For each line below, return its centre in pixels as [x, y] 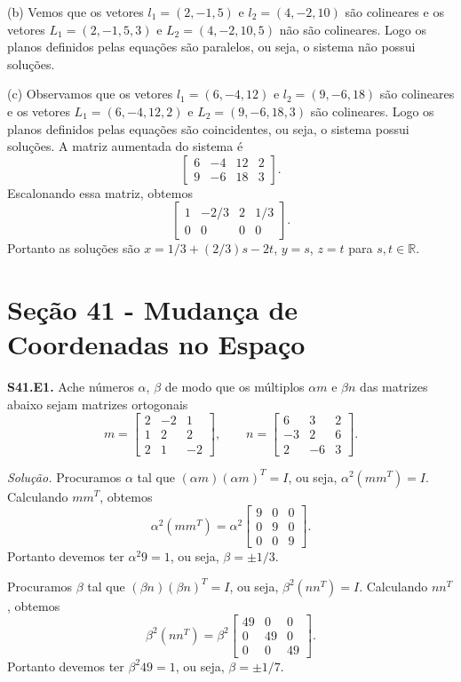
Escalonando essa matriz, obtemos [100, 192]
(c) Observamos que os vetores [90, 94]
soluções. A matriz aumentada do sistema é [125, 146]
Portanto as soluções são [74, 248]
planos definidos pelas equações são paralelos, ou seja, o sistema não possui [211, 47]
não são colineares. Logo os [353, 29]
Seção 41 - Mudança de [153, 309]
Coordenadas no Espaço [156, 344]
